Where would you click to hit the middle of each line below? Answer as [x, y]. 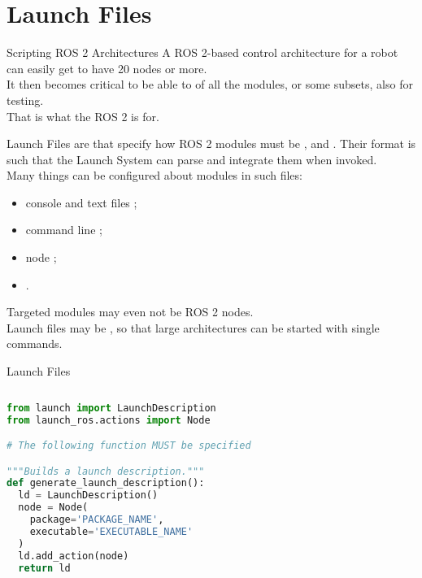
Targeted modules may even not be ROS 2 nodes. [130, 312]
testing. [25, 100]
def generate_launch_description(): [106, 483]
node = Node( [53, 508]
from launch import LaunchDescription [111, 408]
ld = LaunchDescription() [88, 495]
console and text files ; [81, 202]
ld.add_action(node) [74, 556]
